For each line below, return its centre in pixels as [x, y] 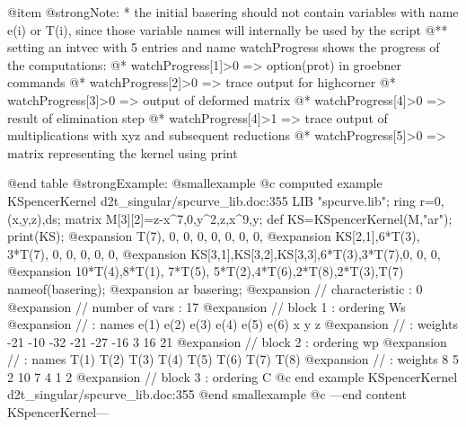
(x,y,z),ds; [34, 218]
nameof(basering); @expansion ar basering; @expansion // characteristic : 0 [215, 288]
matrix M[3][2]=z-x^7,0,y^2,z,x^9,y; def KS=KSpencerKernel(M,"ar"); [259, 218]
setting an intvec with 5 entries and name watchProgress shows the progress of [224, 47]
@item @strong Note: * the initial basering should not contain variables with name [233, 12]
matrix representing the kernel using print [123, 152]
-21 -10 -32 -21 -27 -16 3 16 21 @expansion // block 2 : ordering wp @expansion [227, 341]
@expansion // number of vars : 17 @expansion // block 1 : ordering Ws [207, 306]
